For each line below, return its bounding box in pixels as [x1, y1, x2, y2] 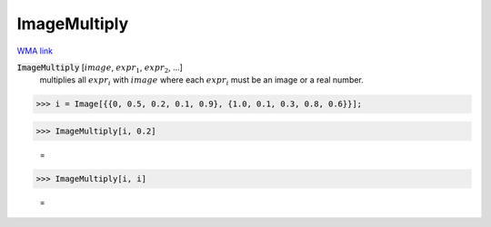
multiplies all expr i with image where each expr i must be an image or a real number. [39, 74, 364, 88]
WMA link [16, 45, 54, 56]
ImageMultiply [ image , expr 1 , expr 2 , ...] [16, 62, 184, 74]
